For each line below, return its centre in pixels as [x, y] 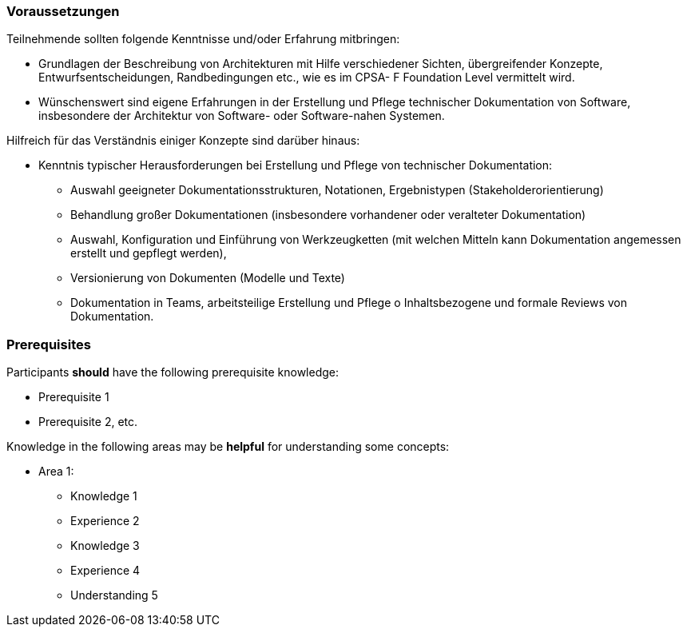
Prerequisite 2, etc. [88, 422]
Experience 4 [105, 571]
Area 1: [56, 472]
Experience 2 [105, 521]
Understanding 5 [114, 595]
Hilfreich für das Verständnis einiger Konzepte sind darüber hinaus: [183, 141]
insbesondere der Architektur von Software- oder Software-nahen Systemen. [242, 116]
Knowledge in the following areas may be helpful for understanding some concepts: [228, 447]
